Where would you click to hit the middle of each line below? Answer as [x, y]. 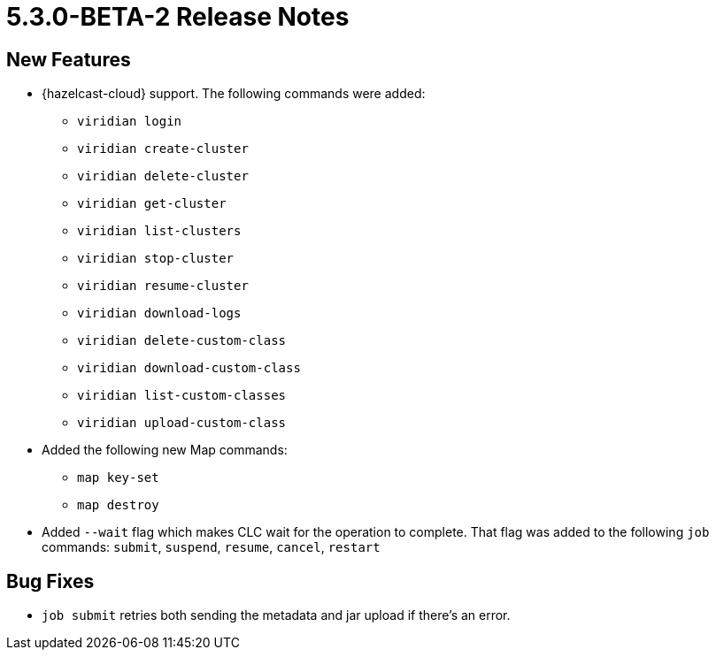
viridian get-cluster [152, 204]
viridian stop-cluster [156, 259]
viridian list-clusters [159, 231]
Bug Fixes [50, 581]
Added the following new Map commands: [165, 450]
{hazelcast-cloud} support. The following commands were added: [234, 94]
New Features [69, 59]
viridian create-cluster [163, 149]
